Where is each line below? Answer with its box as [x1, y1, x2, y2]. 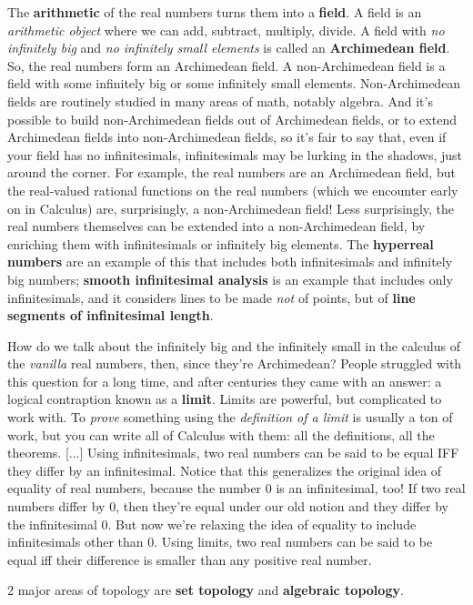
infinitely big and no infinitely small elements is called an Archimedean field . [7, 38, 450, 57]
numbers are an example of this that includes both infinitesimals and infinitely [7, 252, 453, 271]
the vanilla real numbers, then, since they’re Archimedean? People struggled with [7, 354, 462, 373]
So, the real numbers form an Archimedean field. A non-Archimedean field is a [7, 55, 446, 75]
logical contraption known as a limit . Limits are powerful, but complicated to [7, 389, 442, 408]
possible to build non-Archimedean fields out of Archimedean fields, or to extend [7, 109, 457, 128]
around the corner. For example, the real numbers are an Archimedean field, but [7, 163, 456, 182]
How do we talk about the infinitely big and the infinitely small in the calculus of [7, 336, 460, 355]
